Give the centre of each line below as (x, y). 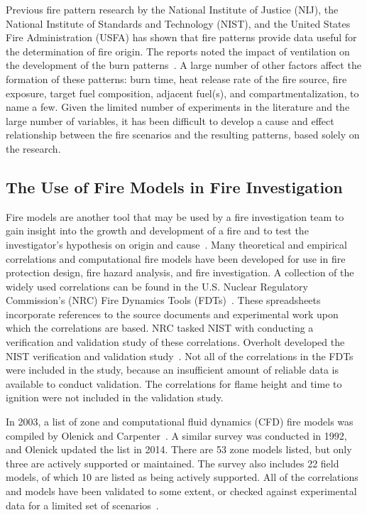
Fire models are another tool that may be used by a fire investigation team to (175, 216)
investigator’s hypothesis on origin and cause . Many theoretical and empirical (176, 244)
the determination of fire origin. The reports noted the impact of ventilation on (178, 51)
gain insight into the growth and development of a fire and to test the (157, 231)
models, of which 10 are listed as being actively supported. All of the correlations (182, 477)
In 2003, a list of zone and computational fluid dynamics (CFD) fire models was (180, 422)
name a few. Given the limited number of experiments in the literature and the (178, 107)
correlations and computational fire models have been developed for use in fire (176, 258)
